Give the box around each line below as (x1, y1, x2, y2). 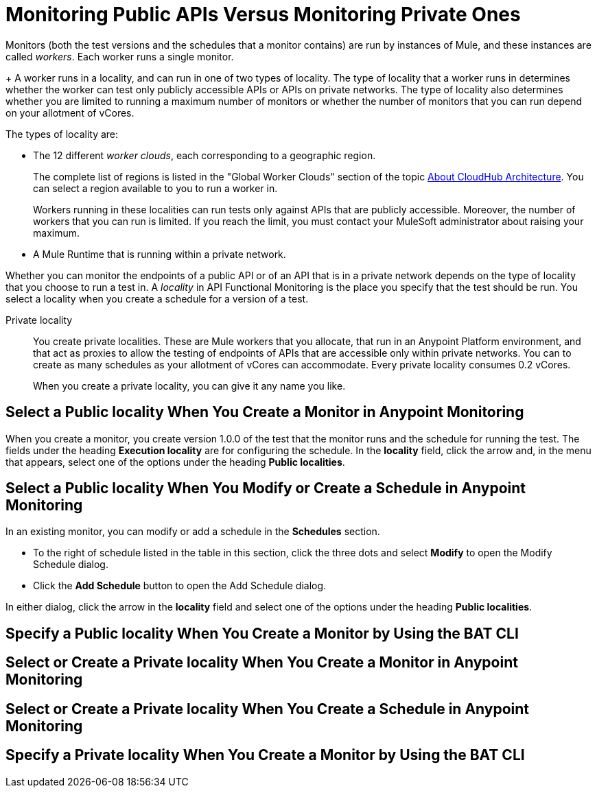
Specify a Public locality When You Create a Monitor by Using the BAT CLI (5, 624, 519, 642)
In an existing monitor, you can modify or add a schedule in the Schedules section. (5, 525, 380, 538)
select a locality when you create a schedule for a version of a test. (5, 292, 309, 305)
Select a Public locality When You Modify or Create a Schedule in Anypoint (5, 480, 526, 497)
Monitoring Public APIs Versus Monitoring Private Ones (5, 3, 521, 26)
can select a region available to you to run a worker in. (33, 182, 278, 194)
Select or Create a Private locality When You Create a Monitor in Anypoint (5, 654, 518, 672)
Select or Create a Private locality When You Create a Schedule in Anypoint (5, 700, 529, 718)
